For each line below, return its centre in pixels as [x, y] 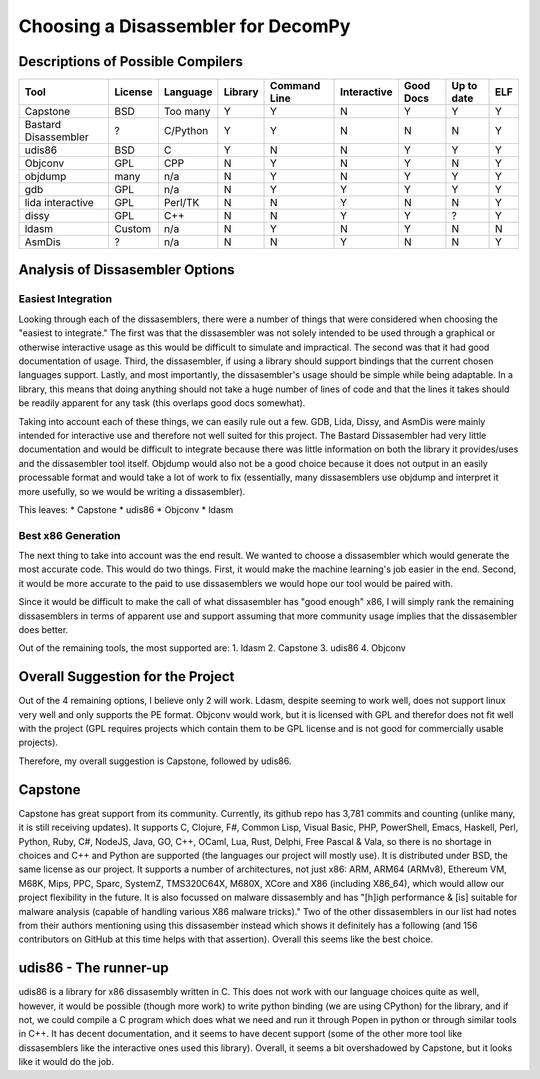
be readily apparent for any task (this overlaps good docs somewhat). [162, 403]
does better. [43, 629]
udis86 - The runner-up [93, 968]
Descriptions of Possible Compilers [131, 61]
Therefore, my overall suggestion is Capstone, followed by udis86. [155, 761]
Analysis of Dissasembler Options [126, 270]
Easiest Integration [65, 299]
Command [295, 86]
